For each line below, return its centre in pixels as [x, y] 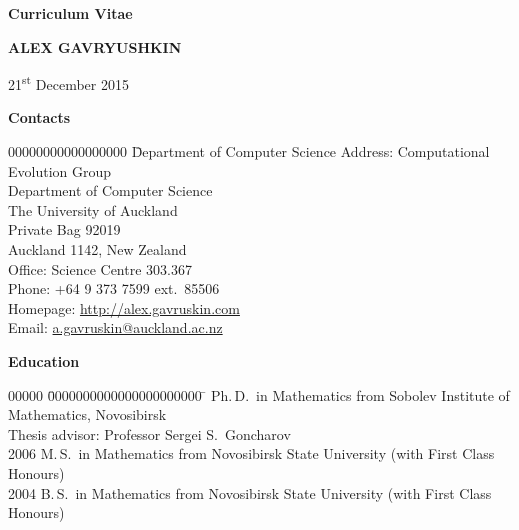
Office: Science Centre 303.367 [100, 268]
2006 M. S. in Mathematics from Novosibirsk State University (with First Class [251, 453]
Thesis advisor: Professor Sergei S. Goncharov [149, 433]
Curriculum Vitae [70, 13]
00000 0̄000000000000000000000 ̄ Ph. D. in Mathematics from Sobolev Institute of [259, 394]
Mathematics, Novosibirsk [87, 414]
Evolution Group [60, 170]
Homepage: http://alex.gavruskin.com [124, 307]
